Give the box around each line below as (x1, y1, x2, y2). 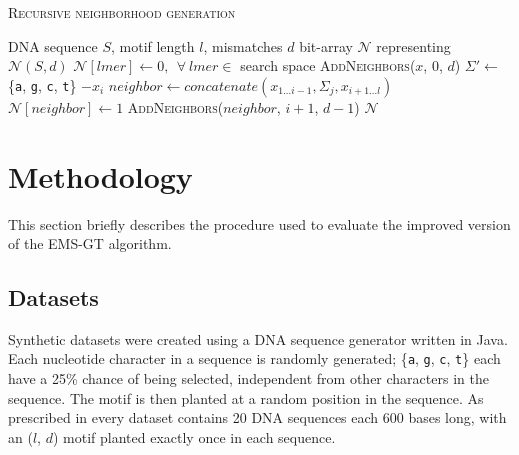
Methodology (8, 155, 193, 196)
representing (376, 35, 451, 56)
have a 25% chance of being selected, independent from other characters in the (8, 368, 489, 389)
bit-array (299, 35, 353, 56)
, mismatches (203, 35, 283, 56)
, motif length (110, 35, 195, 56)
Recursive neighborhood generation (8, 2, 236, 22)
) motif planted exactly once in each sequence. (52, 426, 336, 447)
